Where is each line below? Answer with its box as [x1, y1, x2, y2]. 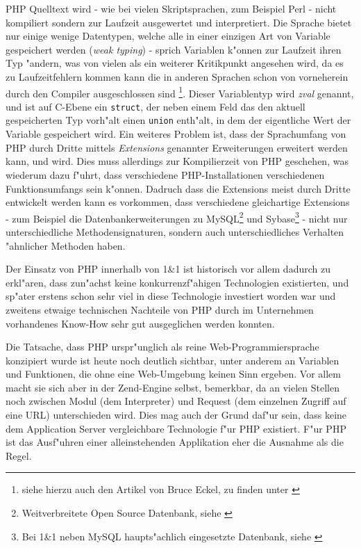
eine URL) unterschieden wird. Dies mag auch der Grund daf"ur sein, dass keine [6, 408, 347, 422]
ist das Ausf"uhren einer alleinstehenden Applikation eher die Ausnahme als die [6, 435, 344, 449]
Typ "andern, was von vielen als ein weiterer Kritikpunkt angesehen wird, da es [6, 56, 344, 70]
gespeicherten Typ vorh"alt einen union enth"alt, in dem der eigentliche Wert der [6, 113, 351, 127]
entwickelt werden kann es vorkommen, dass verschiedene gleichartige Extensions [6, 195, 350, 209]
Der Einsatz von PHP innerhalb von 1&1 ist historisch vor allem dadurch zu [6, 261, 330, 276]
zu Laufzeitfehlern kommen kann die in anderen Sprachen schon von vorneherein [6, 69, 349, 83]
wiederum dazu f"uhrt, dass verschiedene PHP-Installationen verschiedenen [6, 167, 325, 182]
